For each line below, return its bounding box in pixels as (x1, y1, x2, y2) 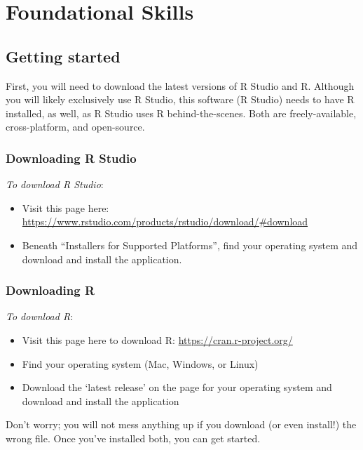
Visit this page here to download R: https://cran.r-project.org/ (22, 332, 293, 347)
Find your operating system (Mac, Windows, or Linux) (22, 356, 259, 371)
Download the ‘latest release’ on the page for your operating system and (22, 380, 332, 395)
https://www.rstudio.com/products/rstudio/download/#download (22, 214, 308, 229)
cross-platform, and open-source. (6, 119, 145, 134)
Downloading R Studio (6, 149, 137, 166)
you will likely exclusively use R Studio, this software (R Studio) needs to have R (6, 92, 355, 107)
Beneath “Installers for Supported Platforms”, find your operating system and (22, 237, 358, 252)
